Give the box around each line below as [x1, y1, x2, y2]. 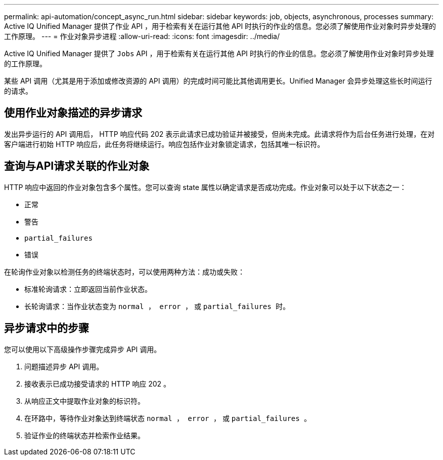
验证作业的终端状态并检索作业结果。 [24, 431, 145, 440]
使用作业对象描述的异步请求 [4, 106, 142, 120]
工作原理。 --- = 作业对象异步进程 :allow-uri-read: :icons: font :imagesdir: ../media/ [4, 32, 280, 41]
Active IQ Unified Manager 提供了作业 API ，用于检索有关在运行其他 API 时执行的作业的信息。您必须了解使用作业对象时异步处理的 [4, 22, 436, 30]
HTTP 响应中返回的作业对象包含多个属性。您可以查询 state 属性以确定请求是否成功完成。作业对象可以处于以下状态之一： [4, 182, 407, 191]
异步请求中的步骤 [4, 322, 89, 335]
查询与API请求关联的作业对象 [4, 160, 150, 173]
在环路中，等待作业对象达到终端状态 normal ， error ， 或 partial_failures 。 [24, 413, 312, 423]
